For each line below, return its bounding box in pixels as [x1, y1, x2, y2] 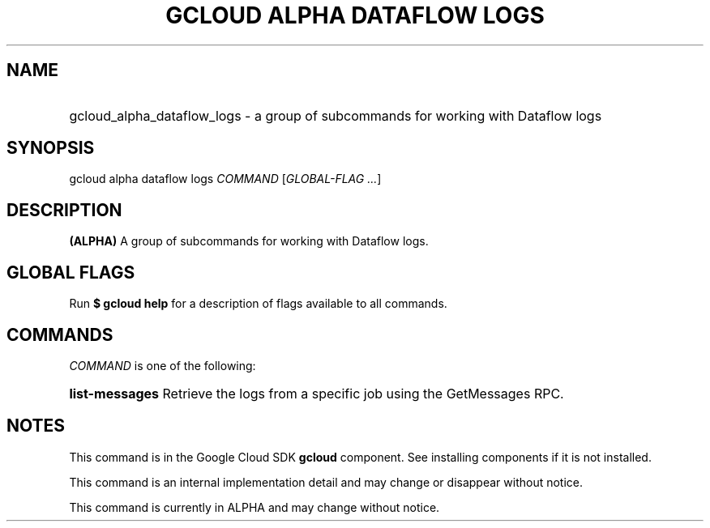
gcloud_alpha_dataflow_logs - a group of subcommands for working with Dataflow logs [69, 107, 602, 124]
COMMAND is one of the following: [69, 358, 256, 373]
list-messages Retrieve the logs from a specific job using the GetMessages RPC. [69, 385, 564, 402]
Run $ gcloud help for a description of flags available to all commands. [69, 296, 447, 311]
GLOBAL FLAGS [6, 262, 135, 283]
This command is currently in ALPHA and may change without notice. [69, 500, 440, 514]
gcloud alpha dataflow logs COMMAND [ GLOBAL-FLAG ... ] [69, 172, 382, 186]
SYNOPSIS [6, 138, 95, 159]
